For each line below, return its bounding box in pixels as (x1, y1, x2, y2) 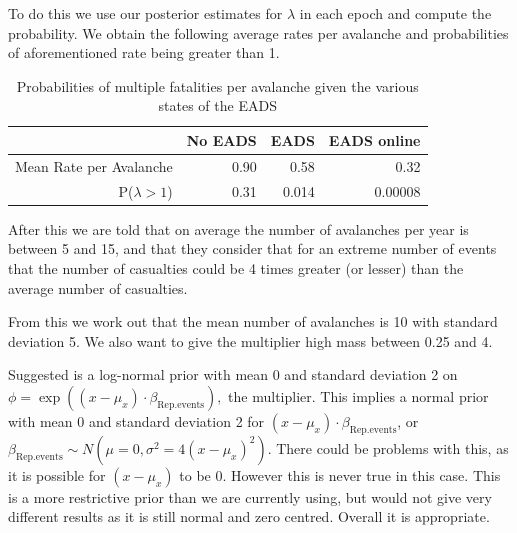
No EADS (186, 129, 257, 150)
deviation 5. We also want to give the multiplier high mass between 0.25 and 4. (8, 330, 493, 351)
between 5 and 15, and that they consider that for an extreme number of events (8, 238, 497, 259)
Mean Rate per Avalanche (15, 155, 173, 176)
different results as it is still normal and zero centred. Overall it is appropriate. (8, 506, 490, 527)
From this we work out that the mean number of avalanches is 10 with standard (8, 311, 498, 332)
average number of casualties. (8, 277, 188, 298)
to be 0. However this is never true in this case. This (179, 464, 501, 485)
